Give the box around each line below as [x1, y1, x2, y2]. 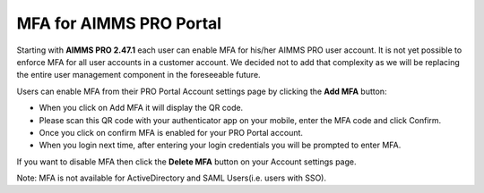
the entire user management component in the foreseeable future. [16, 70, 261, 80]
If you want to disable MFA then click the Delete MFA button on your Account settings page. [16, 156, 357, 167]
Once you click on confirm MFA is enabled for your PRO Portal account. [39, 127, 304, 138]
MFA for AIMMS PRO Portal [16, 13, 222, 33]
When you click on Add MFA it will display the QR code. [39, 103, 244, 113]
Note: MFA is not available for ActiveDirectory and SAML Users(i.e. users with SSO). [16, 172, 327, 183]
